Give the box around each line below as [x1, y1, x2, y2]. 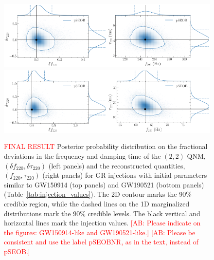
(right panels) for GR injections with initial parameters [42, 170, 207, 180]
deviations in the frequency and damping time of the [4, 150, 161, 161]
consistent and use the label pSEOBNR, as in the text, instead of [4, 237, 198, 247]
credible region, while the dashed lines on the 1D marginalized [4, 198, 190, 208]
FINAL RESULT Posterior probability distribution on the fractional [4, 141, 208, 151]
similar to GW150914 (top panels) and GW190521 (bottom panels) [4, 179, 204, 189]
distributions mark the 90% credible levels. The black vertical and [4, 208, 200, 218]
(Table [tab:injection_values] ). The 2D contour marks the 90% [4, 189, 192, 199]
